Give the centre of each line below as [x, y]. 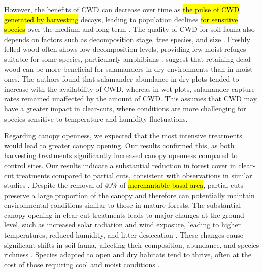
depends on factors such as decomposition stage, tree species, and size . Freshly [127, 39]
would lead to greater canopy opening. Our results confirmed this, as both [119, 145]
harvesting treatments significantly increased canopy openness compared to [121, 155]
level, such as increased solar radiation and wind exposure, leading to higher [123, 225]
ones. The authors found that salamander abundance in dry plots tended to [122, 79]
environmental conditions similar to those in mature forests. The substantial [123, 205]
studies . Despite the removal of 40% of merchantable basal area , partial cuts [124, 185]
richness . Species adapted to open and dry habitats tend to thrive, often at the [128, 255]
